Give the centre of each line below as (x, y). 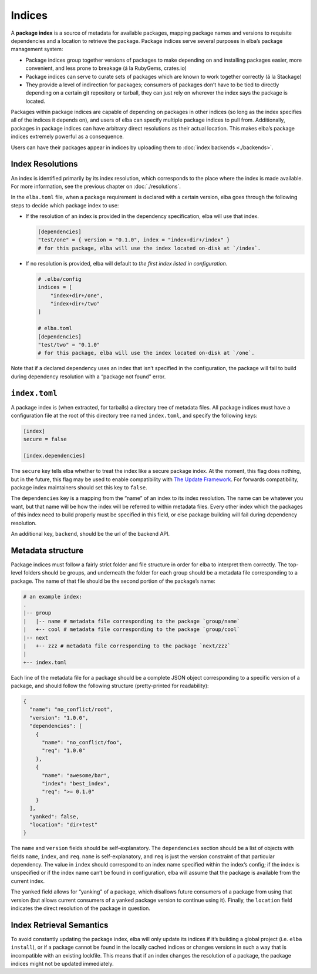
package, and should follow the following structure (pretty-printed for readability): (110, 686)
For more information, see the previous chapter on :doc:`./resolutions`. (96, 186)
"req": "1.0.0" (64, 751)
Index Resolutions (44, 164)
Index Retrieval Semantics (60, 925)
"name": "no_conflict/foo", (82, 742)
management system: (37, 49)
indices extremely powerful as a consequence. (68, 137)
